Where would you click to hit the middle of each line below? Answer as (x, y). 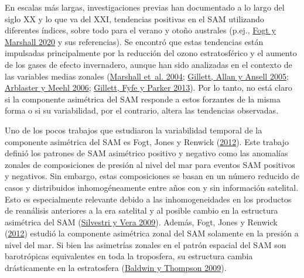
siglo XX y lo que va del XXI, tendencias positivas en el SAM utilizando (134, 18)
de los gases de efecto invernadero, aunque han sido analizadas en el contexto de (148, 64)
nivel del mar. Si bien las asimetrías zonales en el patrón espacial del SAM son (146, 244)
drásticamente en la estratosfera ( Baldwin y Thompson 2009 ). (116, 268)
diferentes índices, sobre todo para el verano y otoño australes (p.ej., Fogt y (140, 30)
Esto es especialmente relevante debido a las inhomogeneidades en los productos (148, 199)
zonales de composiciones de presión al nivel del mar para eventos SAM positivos (150, 164)
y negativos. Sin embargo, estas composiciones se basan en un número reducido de (152, 176)
